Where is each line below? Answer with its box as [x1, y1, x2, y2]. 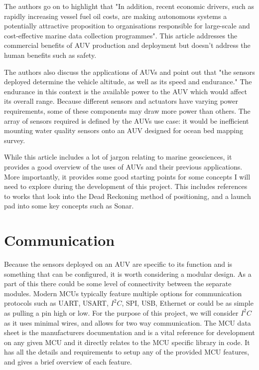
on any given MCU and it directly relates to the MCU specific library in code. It [4, 337, 250, 347]
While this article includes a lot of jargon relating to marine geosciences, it [4, 152, 232, 162]
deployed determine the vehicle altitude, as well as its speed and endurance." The [4, 76, 252, 87]
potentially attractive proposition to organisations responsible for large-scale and [4, 20, 250, 31]
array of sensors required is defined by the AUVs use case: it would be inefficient [4, 115, 249, 126]
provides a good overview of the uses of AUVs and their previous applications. [4, 161, 243, 172]
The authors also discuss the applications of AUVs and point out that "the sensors [4, 66, 255, 77]
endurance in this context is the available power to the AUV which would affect [4, 86, 247, 96]
